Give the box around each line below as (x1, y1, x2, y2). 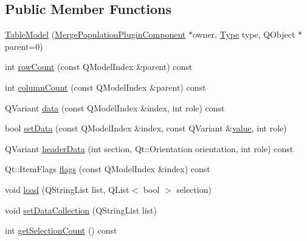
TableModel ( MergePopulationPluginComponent (5, 28, 186, 41)
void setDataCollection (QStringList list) (5, 203, 157, 216)
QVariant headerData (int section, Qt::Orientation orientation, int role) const (5, 142, 294, 155)
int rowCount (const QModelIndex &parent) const (5, 60, 193, 73)
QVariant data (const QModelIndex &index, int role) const (5, 101, 225, 114)
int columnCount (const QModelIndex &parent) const (5, 80, 206, 93)
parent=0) (5, 40, 43, 52)
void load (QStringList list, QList (5, 183, 129, 195)
